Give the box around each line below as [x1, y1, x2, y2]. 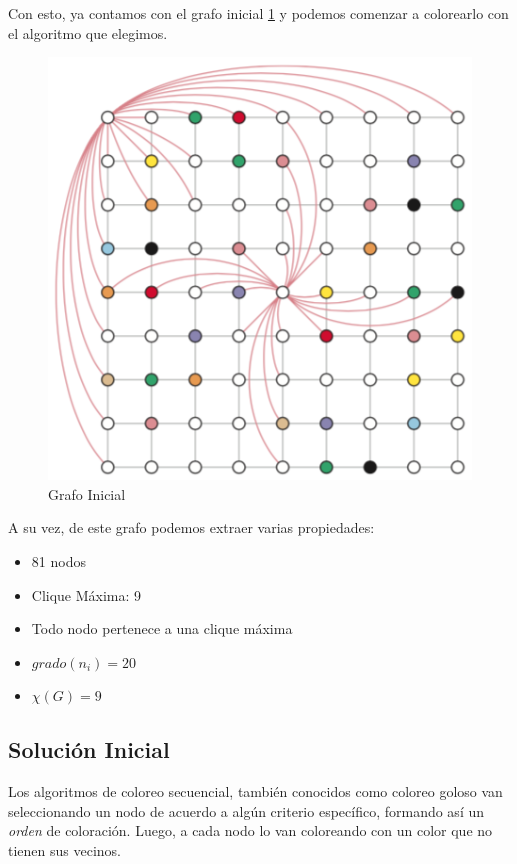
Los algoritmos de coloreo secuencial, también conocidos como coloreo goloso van [8, 781, 503, 802]
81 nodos [31, 551, 86, 572]
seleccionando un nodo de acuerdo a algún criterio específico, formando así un [8, 800, 485, 821]
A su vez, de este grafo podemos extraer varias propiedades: [8, 517, 375, 538]
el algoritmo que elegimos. [8, 22, 168, 43]
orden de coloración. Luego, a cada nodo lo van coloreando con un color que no [8, 820, 493, 841]
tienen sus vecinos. [8, 839, 121, 860]
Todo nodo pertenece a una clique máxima [31, 618, 293, 639]
